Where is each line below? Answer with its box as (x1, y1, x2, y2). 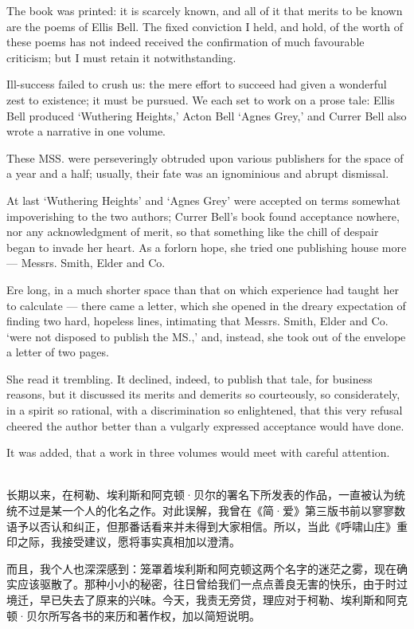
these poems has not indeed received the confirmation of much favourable (6, 33, 365, 50)
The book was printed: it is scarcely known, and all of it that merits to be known (6, 2, 403, 18)
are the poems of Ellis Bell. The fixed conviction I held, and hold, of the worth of (6, 18, 404, 34)
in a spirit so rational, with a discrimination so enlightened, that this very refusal (6, 402, 403, 419)
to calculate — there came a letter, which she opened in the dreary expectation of (6, 297, 406, 313)
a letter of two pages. (6, 344, 109, 360)
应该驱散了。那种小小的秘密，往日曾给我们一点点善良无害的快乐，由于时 (17, 576, 396, 592)
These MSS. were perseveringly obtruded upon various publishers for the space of (6, 149, 404, 166)
